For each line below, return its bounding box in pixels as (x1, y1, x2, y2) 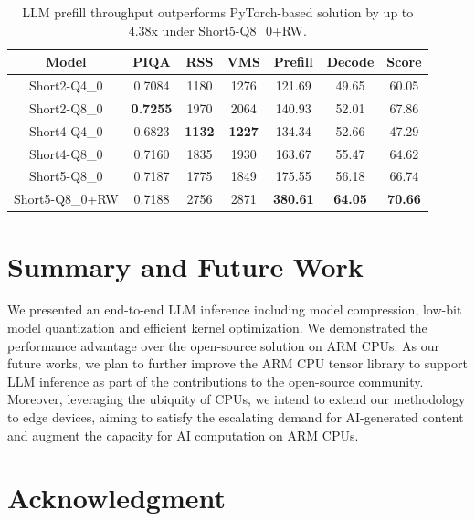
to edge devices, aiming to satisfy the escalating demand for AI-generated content (7, 408, 464, 427)
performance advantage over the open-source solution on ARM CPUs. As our (7, 335, 439, 355)
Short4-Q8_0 (29, 144, 103, 163)
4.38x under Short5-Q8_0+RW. (128, 20, 307, 39)
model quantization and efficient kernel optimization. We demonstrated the (7, 318, 427, 337)
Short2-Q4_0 (29, 76, 103, 95)
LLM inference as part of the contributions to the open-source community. (7, 371, 424, 390)
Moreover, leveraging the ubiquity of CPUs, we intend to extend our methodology (7, 389, 466, 409)
